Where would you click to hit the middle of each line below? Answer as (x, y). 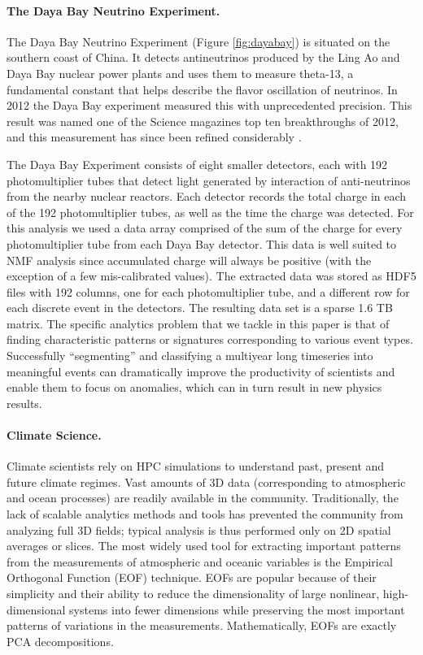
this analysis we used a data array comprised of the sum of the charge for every (205, 228)
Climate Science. (54, 435)
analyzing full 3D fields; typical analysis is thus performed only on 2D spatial (199, 529)
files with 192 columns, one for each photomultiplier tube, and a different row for (208, 291)
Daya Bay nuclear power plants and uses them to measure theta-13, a (180, 73)
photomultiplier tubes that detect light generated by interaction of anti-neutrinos (209, 180)
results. (24, 403)
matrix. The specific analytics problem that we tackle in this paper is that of (198, 323)
